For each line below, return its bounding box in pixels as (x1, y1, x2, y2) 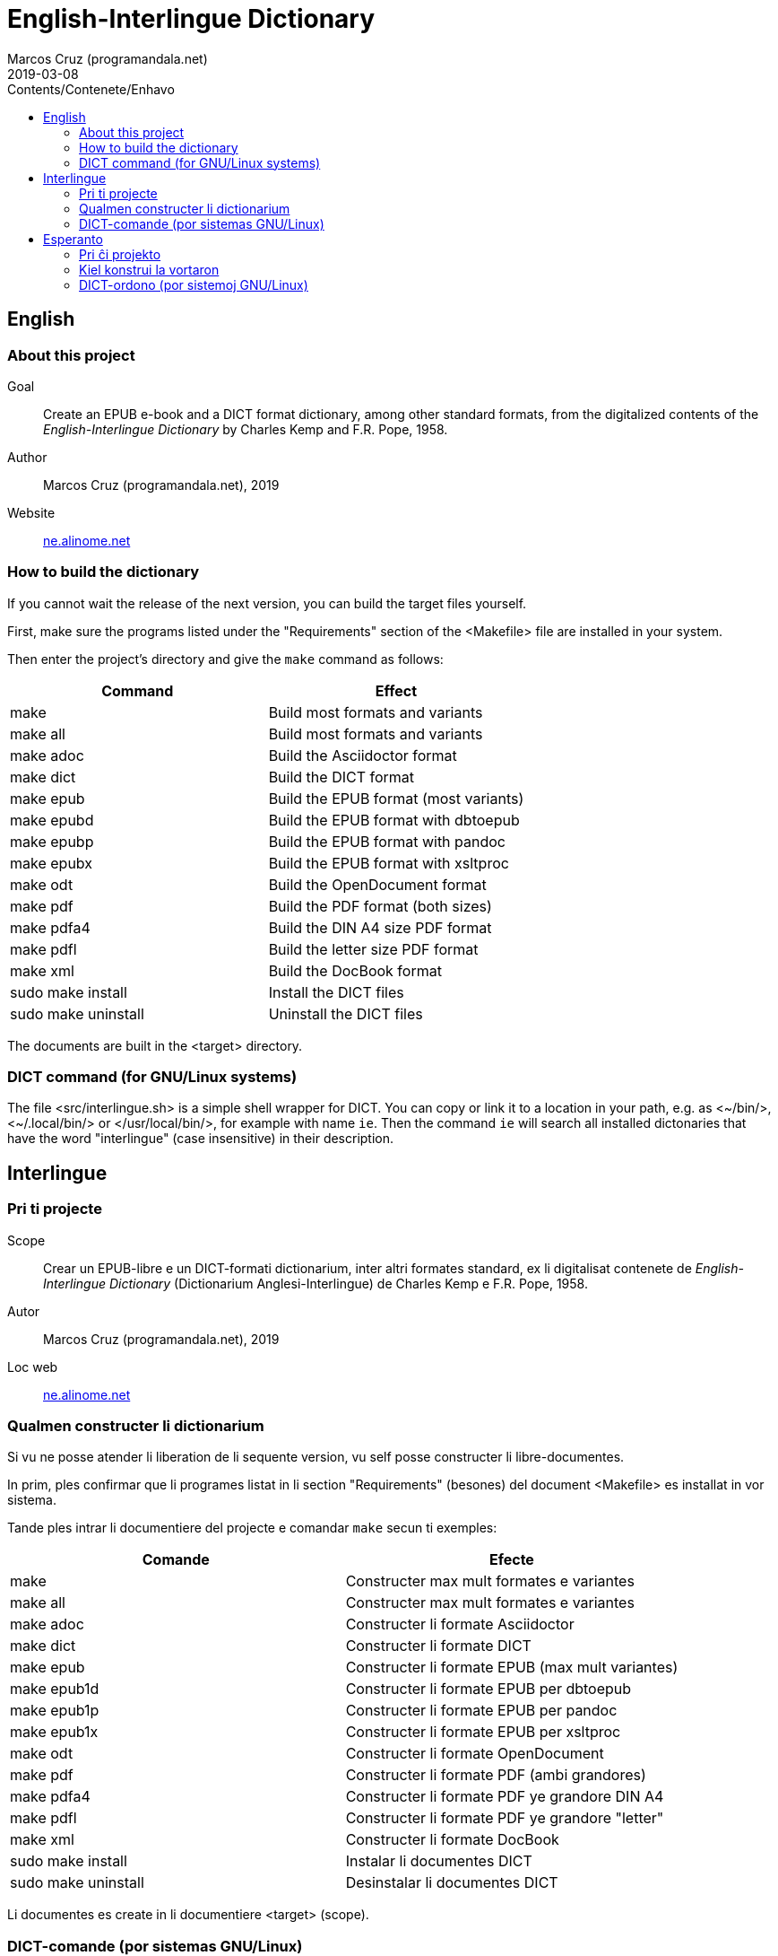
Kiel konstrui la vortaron (79, 261, 220, 277)
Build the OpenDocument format (268, 875, 487, 894)
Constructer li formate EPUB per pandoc (345, 1701, 618, 1720)
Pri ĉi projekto (79, 246, 161, 262)
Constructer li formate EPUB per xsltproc (345, 1723, 621, 1742)
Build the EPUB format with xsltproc (268, 853, 509, 872)
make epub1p (10, 1701, 99, 1720)
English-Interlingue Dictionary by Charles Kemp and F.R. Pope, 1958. (43, 421, 448, 437)
